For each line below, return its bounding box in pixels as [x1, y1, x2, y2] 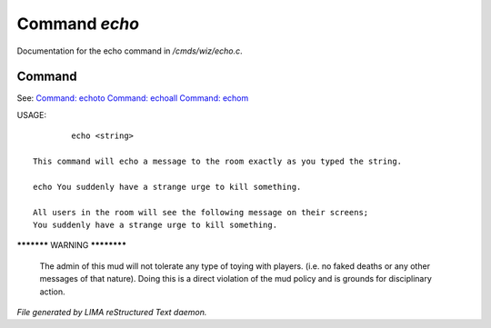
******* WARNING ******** [16, 240, 127, 251]
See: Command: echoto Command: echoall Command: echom [16, 93, 249, 104]
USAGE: [16, 109, 47, 120]
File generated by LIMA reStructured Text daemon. [16, 306, 207, 317]
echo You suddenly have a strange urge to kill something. [33, 182, 302, 192]
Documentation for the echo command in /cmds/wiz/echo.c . [16, 45, 243, 56]
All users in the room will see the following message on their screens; [33, 207, 369, 217]
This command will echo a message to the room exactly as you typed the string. [33, 156, 403, 167]
